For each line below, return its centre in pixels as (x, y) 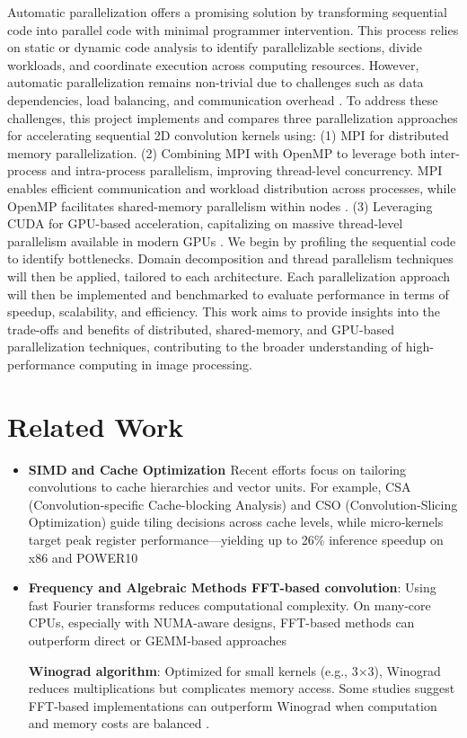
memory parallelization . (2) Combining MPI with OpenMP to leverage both (217, 152)
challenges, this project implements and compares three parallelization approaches (233, 117)
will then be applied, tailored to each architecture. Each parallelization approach (229, 276)
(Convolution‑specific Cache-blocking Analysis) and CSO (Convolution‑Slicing (243, 504)
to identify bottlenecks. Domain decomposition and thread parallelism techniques (230, 258)
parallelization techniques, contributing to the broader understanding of (205, 347)
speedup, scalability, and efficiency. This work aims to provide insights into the (224, 311)
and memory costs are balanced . (119, 723)
